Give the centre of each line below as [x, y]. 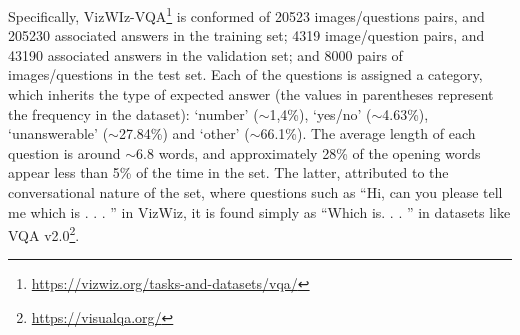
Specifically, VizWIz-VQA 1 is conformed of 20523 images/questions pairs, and [246, 14]
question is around [64, 152]
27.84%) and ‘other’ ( [184, 133]
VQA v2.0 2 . [44, 233]
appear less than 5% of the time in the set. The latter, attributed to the [228, 172]
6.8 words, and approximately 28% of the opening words [308, 152]
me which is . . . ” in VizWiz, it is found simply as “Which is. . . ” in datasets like [259, 211]
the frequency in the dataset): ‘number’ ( [133, 113]
